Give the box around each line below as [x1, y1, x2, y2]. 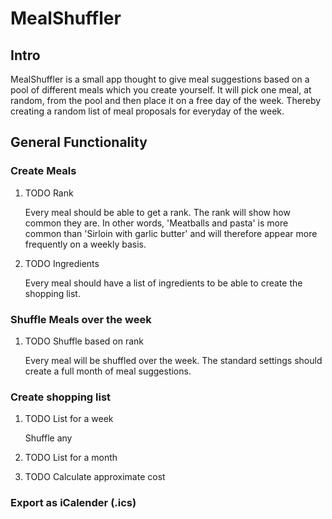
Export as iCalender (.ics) [10, 496, 137, 510]
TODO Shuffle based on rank [24, 335, 145, 347]
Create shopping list [10, 390, 112, 404]
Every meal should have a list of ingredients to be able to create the [24, 277, 303, 289]
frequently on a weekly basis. [24, 238, 147, 250]
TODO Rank [24, 187, 74, 199]
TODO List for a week [24, 413, 114, 425]
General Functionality [10, 134, 148, 151]
